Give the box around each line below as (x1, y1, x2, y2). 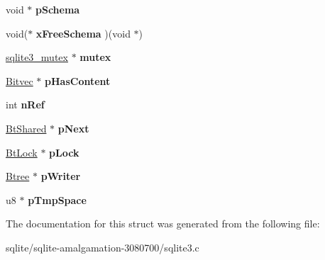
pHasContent (45, 73, 111, 88)
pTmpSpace (28, 192, 87, 207)
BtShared (6, 120, 47, 135)
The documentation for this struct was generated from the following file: (6, 216, 320, 231)
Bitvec (6, 73, 33, 88)
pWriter (40, 169, 81, 183)
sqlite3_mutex (6, 50, 68, 64)
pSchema (35, 2, 80, 16)
